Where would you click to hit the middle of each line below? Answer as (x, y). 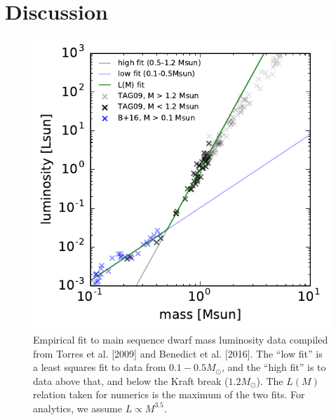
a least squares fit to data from (100, 367)
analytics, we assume (78, 408)
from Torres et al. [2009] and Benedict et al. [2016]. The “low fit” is (178, 353)
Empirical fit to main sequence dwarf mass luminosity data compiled (181, 339)
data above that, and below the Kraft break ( (131, 380)
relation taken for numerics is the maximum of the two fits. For (169, 394)
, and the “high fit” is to (274, 367)
